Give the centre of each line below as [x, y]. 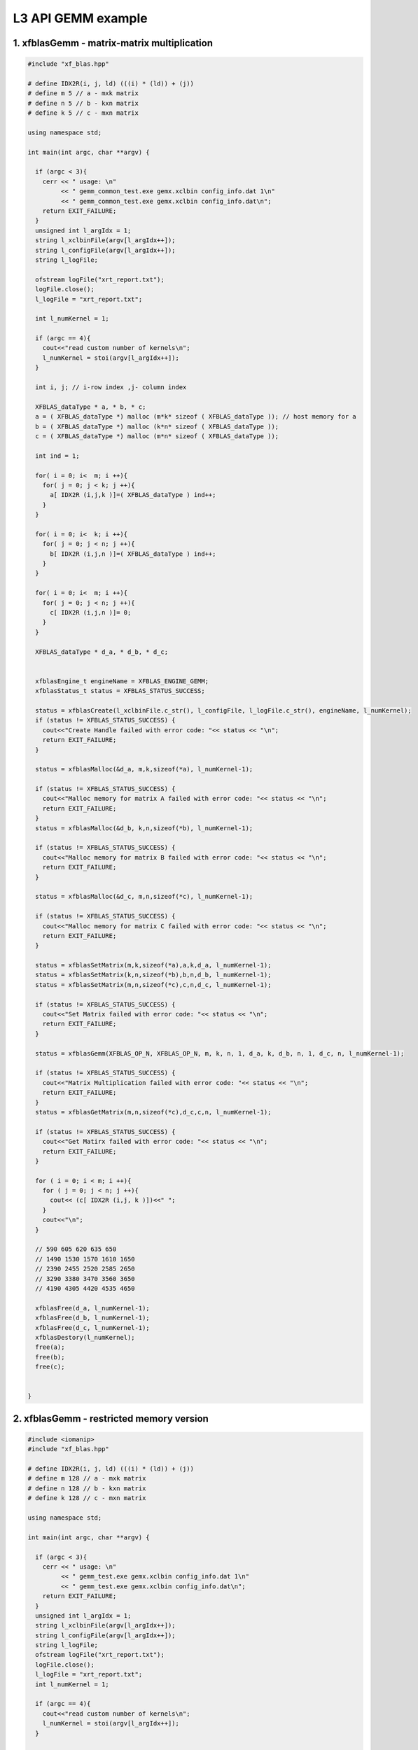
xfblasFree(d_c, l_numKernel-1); [92, 1328]
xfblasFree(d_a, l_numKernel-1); [92, 1308]
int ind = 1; [57, 456]
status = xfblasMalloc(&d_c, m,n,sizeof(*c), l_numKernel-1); [144, 897]
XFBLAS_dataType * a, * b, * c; [91, 407]
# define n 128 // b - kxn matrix [87, 1488]
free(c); [50, 1367]
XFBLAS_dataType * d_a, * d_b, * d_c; [102, 652]
